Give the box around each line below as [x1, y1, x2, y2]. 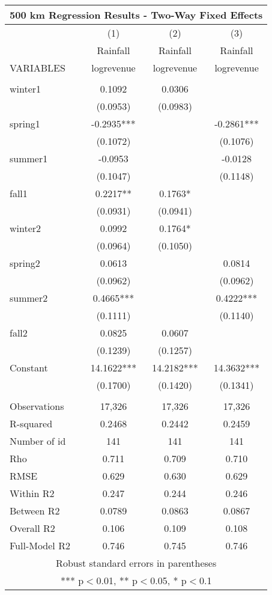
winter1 [10, 82, 41, 96]
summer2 [10, 291, 48, 305]
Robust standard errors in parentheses [56, 556, 217, 570]
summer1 [10, 151, 48, 165]
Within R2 [10, 486, 55, 500]
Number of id [10, 434, 66, 448]
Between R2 [10, 504, 60, 517]
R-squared [10, 416, 53, 430]
